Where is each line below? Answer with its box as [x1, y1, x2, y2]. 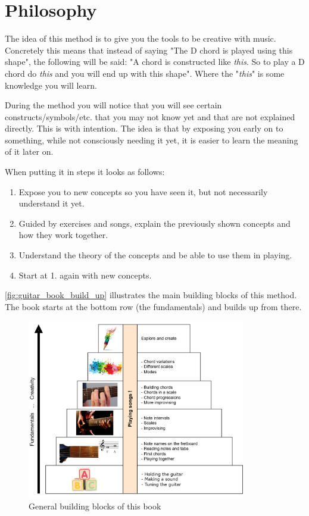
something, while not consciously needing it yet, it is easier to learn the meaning [5, 133, 298, 146]
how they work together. [18, 229, 108, 241]
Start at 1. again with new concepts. [18, 268, 152, 281]
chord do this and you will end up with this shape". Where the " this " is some [5, 67, 285, 79]
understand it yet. [18, 197, 85, 209]
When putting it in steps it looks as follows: [5, 165, 165, 178]
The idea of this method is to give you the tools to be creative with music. [5, 32, 276, 45]
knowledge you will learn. [5, 79, 97, 91]
